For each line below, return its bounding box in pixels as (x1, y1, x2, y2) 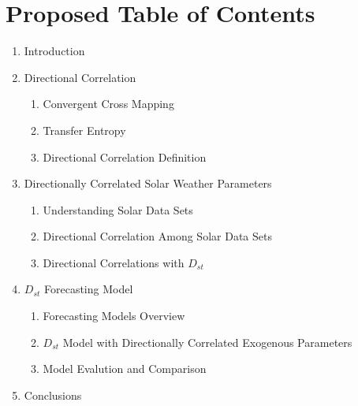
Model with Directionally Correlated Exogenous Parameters (62, 333, 352, 350)
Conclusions (24, 386, 82, 403)
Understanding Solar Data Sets (43, 201, 193, 218)
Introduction (24, 43, 85, 59)
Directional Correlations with (43, 254, 185, 270)
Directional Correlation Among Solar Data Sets (43, 228, 272, 244)
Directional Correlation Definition (43, 148, 207, 165)
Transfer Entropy (43, 121, 126, 138)
